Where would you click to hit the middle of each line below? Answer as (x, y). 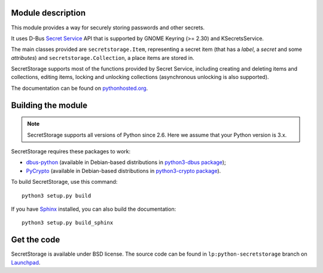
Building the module (49, 105)
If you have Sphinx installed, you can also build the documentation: (94, 209)
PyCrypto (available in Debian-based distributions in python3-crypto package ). (124, 171)
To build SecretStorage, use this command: (64, 182)
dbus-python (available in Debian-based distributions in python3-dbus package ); (126, 162)
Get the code (36, 240)
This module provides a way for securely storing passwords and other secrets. (108, 28)
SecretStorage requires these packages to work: (71, 151)
